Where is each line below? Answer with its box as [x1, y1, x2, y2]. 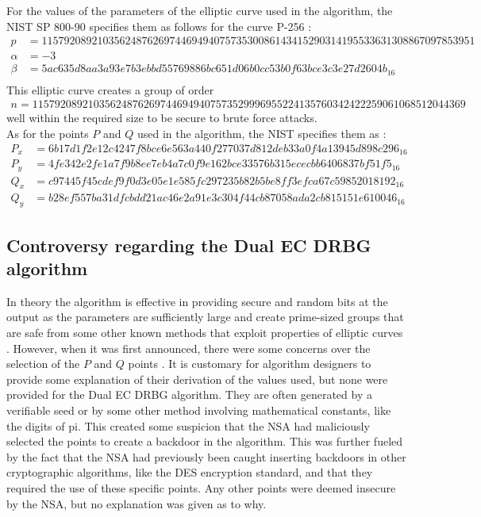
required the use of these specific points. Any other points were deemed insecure [6, 479, 396, 496]
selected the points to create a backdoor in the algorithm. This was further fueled [6, 433, 403, 450]
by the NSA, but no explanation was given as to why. [6, 495, 267, 511]
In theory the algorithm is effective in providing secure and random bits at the [6, 293, 388, 309]
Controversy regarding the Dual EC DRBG [6, 232, 371, 257]
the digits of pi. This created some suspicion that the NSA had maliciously [6, 417, 370, 434]
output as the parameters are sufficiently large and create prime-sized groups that [6, 308, 404, 325]
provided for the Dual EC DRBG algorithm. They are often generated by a [6, 386, 372, 403]
